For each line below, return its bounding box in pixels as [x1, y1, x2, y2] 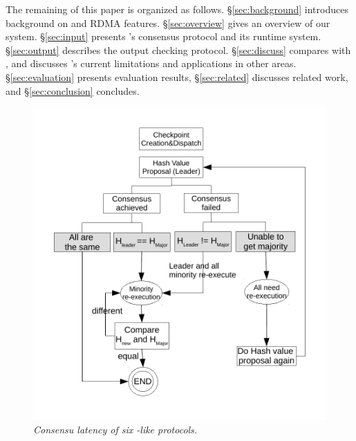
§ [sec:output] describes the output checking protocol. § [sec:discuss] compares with [6, 42, 351, 57]
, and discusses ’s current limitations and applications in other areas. [6, 56, 297, 71]
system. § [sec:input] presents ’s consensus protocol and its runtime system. [6, 29, 321, 44]
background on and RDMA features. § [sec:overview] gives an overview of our [6, 15, 330, 30]
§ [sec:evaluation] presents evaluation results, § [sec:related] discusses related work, [6, 69, 348, 84]
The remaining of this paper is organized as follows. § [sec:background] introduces [6, 2, 348, 16]
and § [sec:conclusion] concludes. [6, 83, 140, 98]
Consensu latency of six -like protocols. [33, 422, 198, 437]
